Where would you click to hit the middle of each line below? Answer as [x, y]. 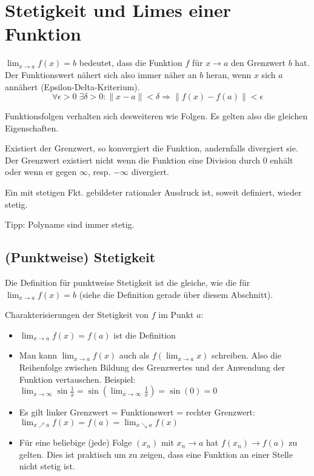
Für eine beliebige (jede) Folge [75, 442]
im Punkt [176, 315]
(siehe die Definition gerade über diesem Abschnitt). [176, 294]
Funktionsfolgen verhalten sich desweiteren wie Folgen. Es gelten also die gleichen [156, 116]
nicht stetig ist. [47, 466]
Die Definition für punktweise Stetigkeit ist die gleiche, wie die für [128, 283]
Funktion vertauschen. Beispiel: [77, 379]
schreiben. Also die [246, 355]
